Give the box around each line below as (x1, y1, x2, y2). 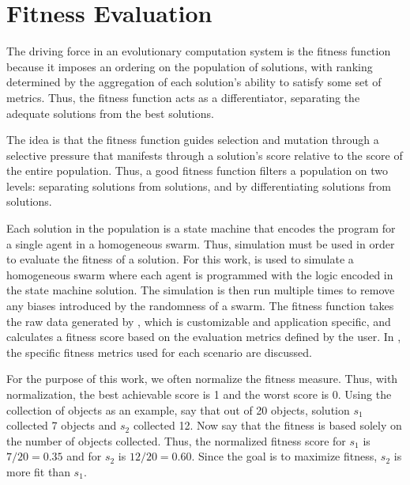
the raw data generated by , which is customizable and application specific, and (6, 313, 391, 329)
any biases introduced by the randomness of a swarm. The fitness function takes (6, 297, 394, 314)
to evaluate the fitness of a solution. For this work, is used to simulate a (6, 251, 354, 267)
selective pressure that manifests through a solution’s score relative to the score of (6, 146, 403, 163)
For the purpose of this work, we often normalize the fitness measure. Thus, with (6, 370, 398, 387)
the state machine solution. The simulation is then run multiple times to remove (6, 282, 395, 298)
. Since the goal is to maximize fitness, (191, 448, 378, 464)
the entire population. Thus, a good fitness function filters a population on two (6, 162, 389, 179)
